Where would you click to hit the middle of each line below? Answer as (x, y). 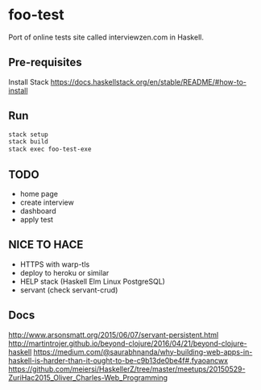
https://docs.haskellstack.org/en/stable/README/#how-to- (149, 81)
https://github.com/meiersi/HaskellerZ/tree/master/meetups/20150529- (127, 369)
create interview (47, 202)
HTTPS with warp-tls (55, 264)
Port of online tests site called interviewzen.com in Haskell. (106, 37)
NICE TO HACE (46, 245)
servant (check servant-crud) (69, 290)
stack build (28, 142)
